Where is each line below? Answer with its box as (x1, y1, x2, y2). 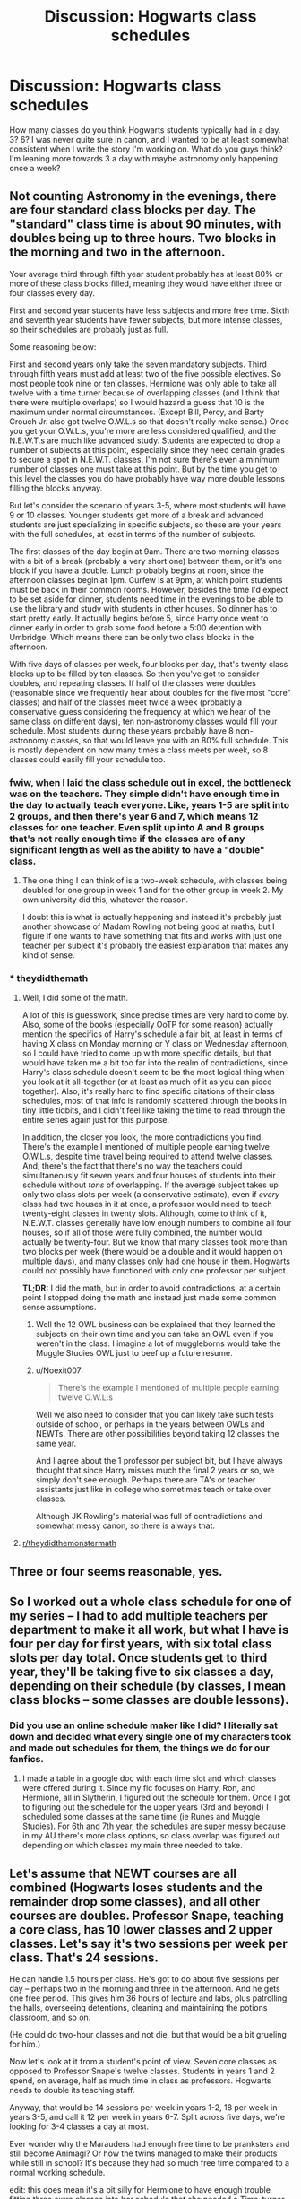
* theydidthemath (9, 971, 89, 984)
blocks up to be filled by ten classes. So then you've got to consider (9, 668, 260, 679)
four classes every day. (9, 287, 96, 298)
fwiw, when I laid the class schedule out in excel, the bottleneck (9, 776, 292, 788)
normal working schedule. (9, 2168, 106, 2178)
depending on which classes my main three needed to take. (21, 1840, 244, 1851)
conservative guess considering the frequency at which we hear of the (9, 706, 271, 717)
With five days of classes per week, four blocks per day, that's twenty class (9, 658, 288, 669)
